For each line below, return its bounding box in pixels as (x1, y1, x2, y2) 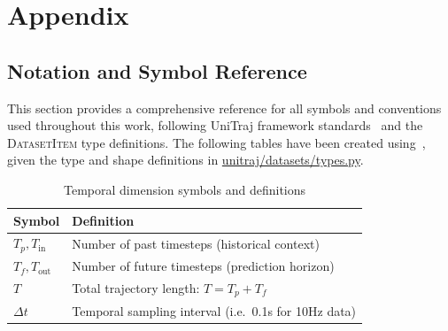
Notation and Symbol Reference (7, 57, 307, 84)
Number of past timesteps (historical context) (72, 234, 320, 252)
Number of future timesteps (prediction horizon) (72, 257, 335, 275)
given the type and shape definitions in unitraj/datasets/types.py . (7, 150, 364, 169)
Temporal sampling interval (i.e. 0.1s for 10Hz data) (72, 301, 357, 319)
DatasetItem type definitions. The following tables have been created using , (7, 133, 426, 151)
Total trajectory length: (72, 278, 200, 296)
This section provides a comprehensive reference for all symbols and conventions (7, 98, 442, 117)
